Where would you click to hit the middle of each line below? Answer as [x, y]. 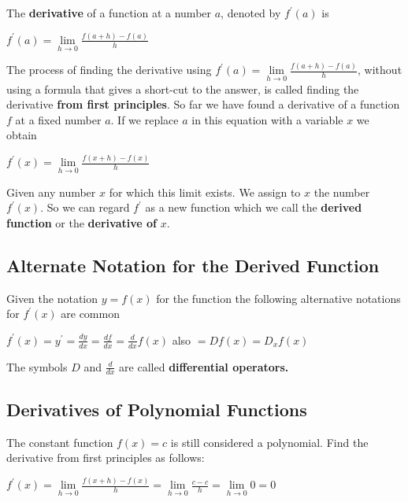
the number [342, 192]
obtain [22, 135]
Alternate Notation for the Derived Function [193, 265]
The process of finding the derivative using [109, 70]
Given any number [51, 192]
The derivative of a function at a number [109, 13]
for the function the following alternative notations [278, 298]
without [383, 70]
